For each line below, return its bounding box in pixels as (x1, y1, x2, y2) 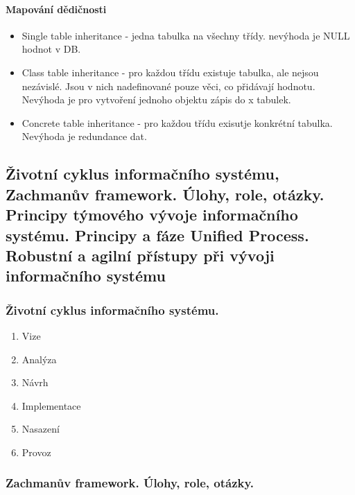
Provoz (21, 444, 51, 459)
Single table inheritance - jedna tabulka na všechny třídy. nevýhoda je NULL (21, 28, 350, 42)
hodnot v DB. (21, 42, 81, 56)
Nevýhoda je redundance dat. (21, 129, 147, 144)
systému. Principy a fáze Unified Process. (6, 224, 309, 245)
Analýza (21, 351, 57, 366)
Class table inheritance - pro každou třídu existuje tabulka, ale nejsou (21, 64, 319, 79)
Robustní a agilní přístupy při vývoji (6, 244, 275, 266)
